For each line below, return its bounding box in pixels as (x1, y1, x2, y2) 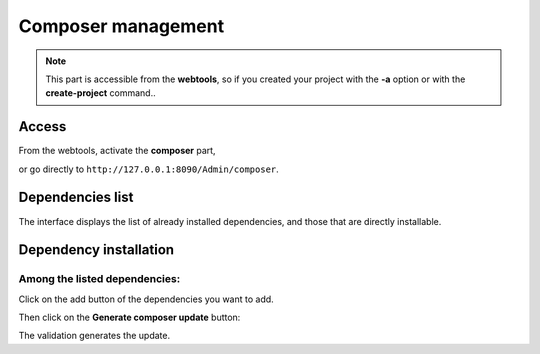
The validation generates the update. (18, 330, 170, 342)
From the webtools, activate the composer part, (18, 145, 216, 157)
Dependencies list (18, 189, 134, 206)
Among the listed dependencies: (18, 272, 181, 286)
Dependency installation (18, 241, 175, 259)
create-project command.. (45, 87, 156, 99)
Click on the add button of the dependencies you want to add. (18, 293, 274, 305)
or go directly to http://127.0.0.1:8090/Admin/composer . (18, 163, 279, 175)
